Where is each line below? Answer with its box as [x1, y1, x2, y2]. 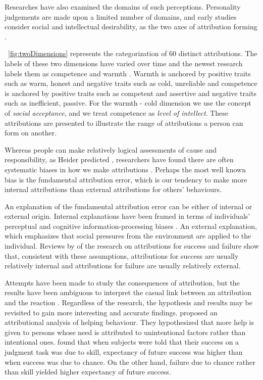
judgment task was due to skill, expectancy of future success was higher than [5, 347, 243, 357]
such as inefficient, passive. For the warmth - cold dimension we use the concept [5, 98, 251, 108]
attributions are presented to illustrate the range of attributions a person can [5, 117, 243, 128]
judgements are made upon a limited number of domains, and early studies [5, 11, 237, 22]
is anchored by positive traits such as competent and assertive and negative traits [5, 87, 256, 98]
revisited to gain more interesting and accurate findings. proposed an [5, 307, 218, 317]
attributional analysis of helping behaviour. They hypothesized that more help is [5, 317, 254, 327]
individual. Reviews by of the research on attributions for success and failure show [5, 241, 259, 251]
